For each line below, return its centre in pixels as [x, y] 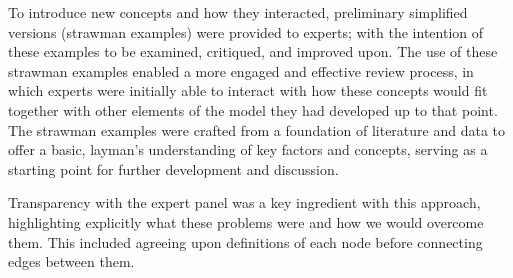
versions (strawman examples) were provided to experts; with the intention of [246, 31]
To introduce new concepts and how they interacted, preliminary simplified [238, 12]
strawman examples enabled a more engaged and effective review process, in [241, 70]
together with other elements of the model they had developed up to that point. [253, 109]
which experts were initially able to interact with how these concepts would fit [248, 90]
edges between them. [71, 261]
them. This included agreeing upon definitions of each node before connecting [245, 241]
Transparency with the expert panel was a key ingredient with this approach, [244, 202]
